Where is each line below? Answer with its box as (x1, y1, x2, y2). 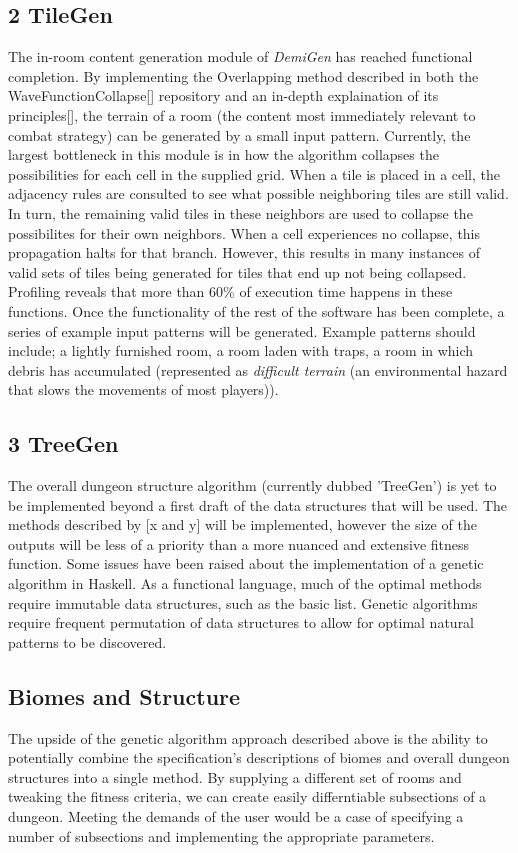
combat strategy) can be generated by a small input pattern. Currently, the (8, 124, 471, 145)
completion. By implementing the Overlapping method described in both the (8, 65, 479, 86)
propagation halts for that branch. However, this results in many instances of (8, 242, 481, 263)
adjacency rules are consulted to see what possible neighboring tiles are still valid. (8, 183, 509, 204)
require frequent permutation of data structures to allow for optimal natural (8, 612, 475, 633)
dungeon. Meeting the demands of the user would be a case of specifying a (8, 806, 464, 827)
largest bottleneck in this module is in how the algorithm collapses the (8, 144, 439, 165)
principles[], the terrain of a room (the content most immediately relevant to (8, 104, 476, 125)
